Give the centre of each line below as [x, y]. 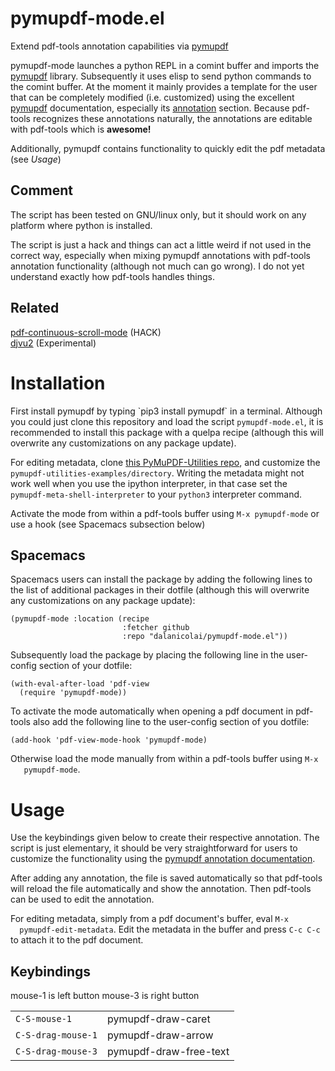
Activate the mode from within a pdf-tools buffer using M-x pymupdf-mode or [165, 513]
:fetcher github [155, 628]
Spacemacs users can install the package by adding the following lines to [161, 579]
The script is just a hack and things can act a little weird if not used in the [161, 244]
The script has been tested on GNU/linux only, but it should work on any [158, 214]
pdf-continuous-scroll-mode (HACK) [86, 332]
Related [35, 308]
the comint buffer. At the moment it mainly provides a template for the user [164, 86]
